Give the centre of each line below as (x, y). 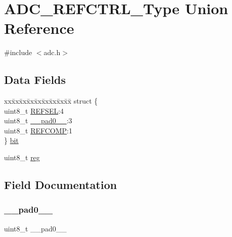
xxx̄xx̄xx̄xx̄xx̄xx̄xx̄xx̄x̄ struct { (51, 101)
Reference (39, 28)
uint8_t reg (22, 157)
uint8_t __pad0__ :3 (38, 121)
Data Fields (35, 80)
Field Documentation (61, 185)
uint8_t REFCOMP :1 (38, 130)
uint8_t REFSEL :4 (34, 110)
